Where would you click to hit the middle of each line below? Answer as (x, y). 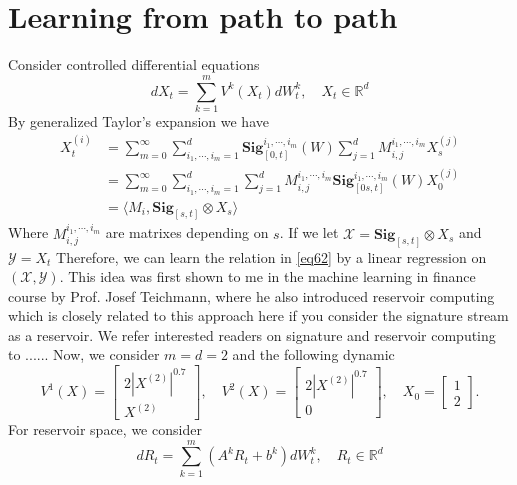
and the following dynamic (313, 354)
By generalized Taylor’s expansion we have (138, 120)
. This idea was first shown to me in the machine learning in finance (267, 276)
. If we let (309, 232)
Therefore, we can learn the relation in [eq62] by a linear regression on (271, 256)
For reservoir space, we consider (105, 429)
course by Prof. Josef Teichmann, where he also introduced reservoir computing (251, 295)
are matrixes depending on (187, 232)
